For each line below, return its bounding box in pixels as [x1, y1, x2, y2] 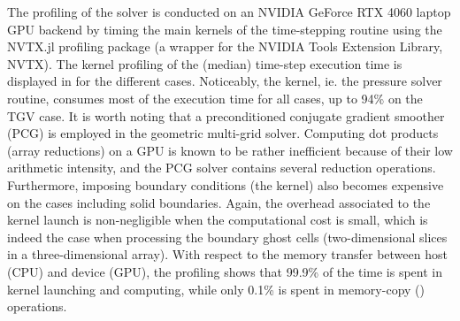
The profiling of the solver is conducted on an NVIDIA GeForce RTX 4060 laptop [7, 3, 451, 20]
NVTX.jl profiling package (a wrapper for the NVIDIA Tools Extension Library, [7, 37, 443, 56]
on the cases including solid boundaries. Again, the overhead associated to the [7, 193, 431, 211]
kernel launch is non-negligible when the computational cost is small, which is [7, 210, 428, 229]
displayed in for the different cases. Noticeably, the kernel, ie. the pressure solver [7, 72, 442, 90]
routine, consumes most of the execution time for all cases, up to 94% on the [7, 88, 423, 107]
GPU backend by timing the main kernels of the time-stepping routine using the [7, 19, 442, 38]
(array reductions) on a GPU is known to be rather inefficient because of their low [7, 141, 453, 159]
